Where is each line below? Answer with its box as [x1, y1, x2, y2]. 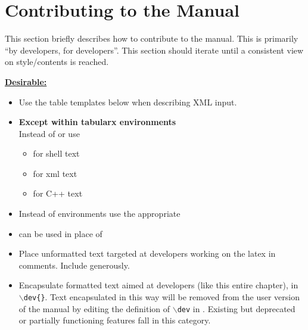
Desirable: [5, 75, 47, 88]
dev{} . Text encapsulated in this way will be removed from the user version [23, 291, 300, 303]
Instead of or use [18, 127, 80, 139]
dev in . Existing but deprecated [177, 302, 295, 315]
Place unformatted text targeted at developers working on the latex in [18, 247, 276, 260]
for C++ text [33, 187, 83, 200]
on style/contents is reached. [5, 55, 109, 68]
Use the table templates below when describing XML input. [18, 95, 237, 108]
